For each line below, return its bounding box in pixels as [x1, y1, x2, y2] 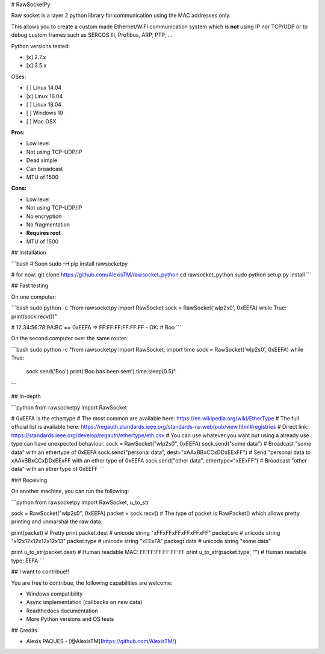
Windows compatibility [26, 590, 83, 597]
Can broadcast [26, 165, 63, 172]
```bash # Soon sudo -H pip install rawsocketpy [11, 260, 128, 267]
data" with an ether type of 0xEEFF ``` [11, 466, 105, 473]
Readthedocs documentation [26, 607, 99, 614]
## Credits [11, 626, 37, 634]
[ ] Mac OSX [26, 117, 57, 125]
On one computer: [11, 293, 57, 301]
